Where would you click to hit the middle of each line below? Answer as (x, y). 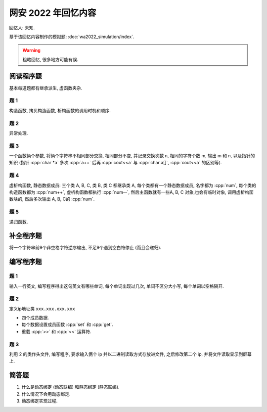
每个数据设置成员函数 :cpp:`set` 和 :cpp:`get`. (67, 324)
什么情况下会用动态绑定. (46, 394)
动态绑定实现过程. (40, 401)
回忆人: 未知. (22, 28)
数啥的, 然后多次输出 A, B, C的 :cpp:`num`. (52, 199)
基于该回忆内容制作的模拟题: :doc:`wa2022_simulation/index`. (72, 37)
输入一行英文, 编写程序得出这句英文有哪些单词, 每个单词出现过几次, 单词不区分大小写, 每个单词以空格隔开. (116, 286)
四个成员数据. (35, 318)
